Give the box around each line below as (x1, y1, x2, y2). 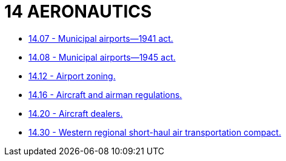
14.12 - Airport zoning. (28, 70, 116, 81)
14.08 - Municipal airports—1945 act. (28, 51, 176, 62)
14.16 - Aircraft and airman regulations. (28, 89, 182, 100)
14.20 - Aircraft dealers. (28, 108, 123, 119)
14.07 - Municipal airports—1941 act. (28, 33, 173, 44)
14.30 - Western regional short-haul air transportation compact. (28, 126, 281, 137)
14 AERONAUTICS (4, 1, 152, 22)
